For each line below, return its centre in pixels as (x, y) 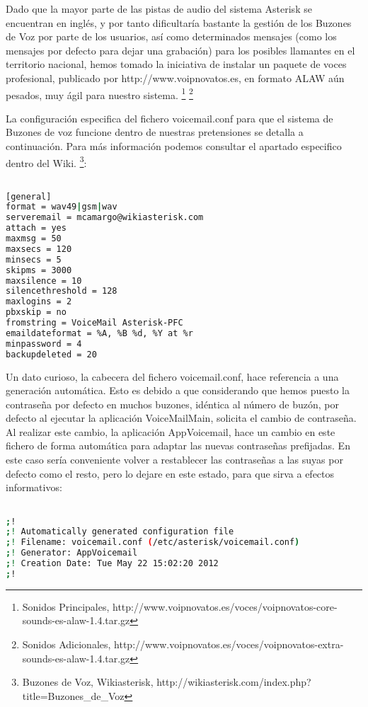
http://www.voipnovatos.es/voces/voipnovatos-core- (225, 606)
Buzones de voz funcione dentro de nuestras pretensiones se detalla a (155, 132)
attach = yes (36, 228)
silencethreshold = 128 (62, 291)
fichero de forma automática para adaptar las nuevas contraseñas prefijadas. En (178, 446)
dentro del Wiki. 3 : (46, 161)
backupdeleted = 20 (51, 354)
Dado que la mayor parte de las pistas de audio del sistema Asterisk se (159, 8)
